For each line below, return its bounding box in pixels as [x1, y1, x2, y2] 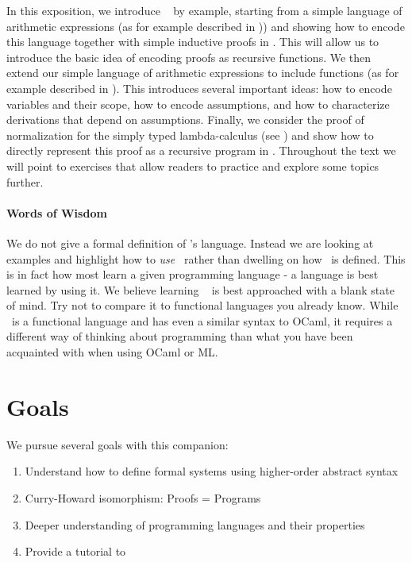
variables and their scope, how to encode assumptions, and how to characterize [6, 95, 390, 112]
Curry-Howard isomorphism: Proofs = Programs [25, 489, 261, 506]
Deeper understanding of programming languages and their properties [25, 516, 365, 533]
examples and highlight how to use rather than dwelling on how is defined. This [6, 250, 406, 267]
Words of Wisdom [6, 204, 107, 221]
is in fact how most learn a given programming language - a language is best [6, 266, 379, 283]
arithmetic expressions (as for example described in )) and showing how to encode [6, 17, 405, 34]
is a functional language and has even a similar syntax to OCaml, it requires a [11, 312, 393, 329]
